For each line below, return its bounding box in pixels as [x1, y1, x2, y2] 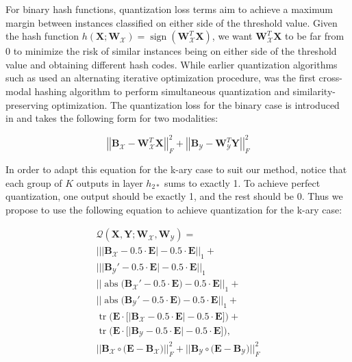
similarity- [292, 83, 336, 98]
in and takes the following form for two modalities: [5, 111, 218, 125]
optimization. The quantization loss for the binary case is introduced [51, 97, 340, 112]
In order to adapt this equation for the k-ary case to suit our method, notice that [5, 162, 347, 177]
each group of [5, 175, 62, 190]
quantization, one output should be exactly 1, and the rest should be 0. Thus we [5, 189, 343, 203]
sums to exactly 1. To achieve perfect [164, 175, 320, 190]
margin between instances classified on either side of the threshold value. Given [5, 15, 338, 29]
